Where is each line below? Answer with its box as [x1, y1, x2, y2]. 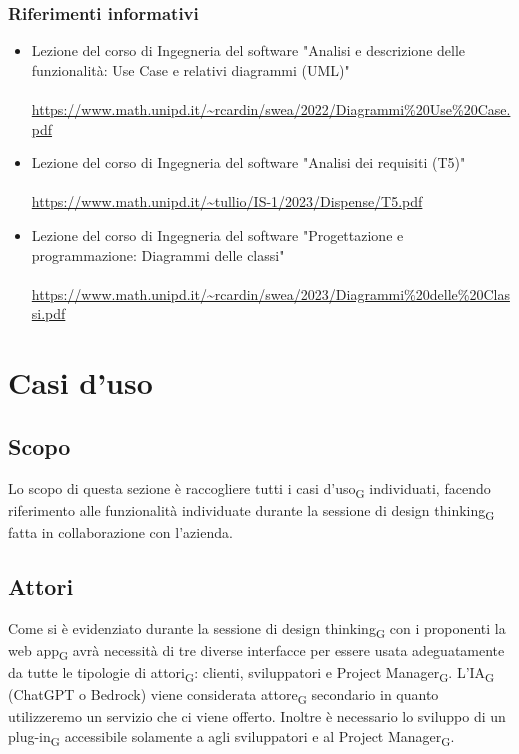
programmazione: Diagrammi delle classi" [31, 244, 285, 265]
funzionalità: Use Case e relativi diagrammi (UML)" [31, 59, 350, 80]
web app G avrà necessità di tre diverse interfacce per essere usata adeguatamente [8, 639, 505, 663]
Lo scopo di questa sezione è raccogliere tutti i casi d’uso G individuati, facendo [8, 477, 491, 501]
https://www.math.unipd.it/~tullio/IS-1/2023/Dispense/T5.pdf [31, 191, 423, 212]
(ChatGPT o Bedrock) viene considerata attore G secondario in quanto [8, 683, 439, 707]
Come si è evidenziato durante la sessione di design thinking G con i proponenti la [8, 617, 506, 641]
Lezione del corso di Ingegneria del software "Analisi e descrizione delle [31, 40, 466, 61]
